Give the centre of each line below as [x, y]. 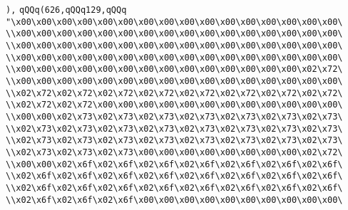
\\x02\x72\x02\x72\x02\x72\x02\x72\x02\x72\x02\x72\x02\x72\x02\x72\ [174, 93]
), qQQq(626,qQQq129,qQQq [66, 10]
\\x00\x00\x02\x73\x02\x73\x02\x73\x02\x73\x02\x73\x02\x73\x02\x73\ [174, 116]
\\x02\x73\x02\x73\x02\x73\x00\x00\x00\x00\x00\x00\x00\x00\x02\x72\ [174, 152]
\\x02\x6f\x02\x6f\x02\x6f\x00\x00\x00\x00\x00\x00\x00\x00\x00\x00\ [174, 200]
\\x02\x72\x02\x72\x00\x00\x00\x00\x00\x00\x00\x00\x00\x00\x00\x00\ [174, 105]
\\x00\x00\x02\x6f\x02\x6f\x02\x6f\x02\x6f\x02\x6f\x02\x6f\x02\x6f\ [174, 164]
